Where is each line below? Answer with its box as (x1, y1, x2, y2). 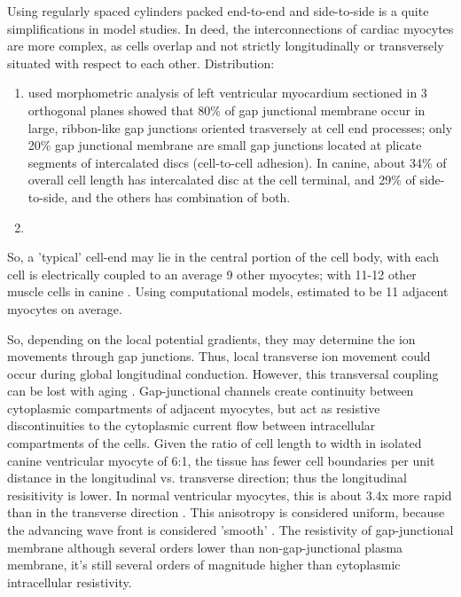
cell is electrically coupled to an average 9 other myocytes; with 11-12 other (7, 264, 417, 283)
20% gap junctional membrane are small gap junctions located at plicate (27, 136, 422, 154)
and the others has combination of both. (71, 187, 291, 206)
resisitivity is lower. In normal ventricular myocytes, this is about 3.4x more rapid (7, 485, 452, 504)
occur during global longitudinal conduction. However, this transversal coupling (7, 364, 439, 382)
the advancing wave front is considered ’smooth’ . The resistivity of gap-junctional (7, 521, 454, 539)
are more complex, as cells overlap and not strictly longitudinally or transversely (7, 36, 444, 55)
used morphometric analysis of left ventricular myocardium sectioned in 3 (27, 83, 427, 102)
